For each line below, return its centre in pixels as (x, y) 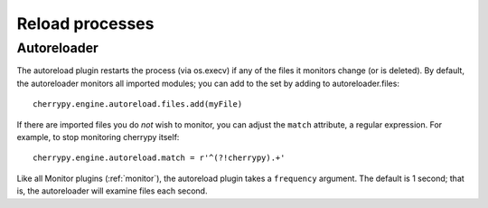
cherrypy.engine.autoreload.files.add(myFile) (138, 104)
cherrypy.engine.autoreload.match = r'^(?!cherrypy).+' (159, 158)
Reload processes (85, 24)
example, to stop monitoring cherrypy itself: (98, 137)
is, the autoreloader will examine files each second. (112, 191)
